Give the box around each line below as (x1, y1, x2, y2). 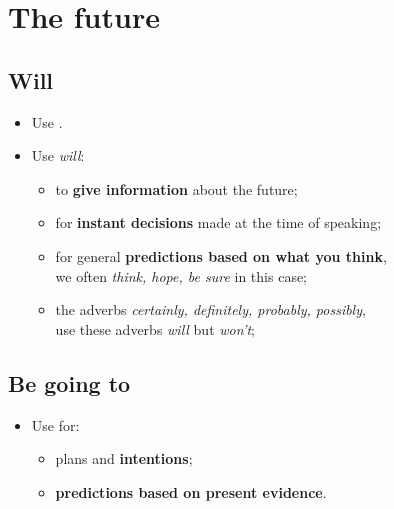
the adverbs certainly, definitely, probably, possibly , (55, 299, 366, 320)
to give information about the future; (55, 178, 298, 199)
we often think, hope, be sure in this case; (55, 265, 308, 286)
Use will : (31, 145, 85, 166)
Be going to (8, 367, 131, 398)
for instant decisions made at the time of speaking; (55, 212, 382, 233)
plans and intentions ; (55, 448, 193, 469)
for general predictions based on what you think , (55, 245, 387, 266)
